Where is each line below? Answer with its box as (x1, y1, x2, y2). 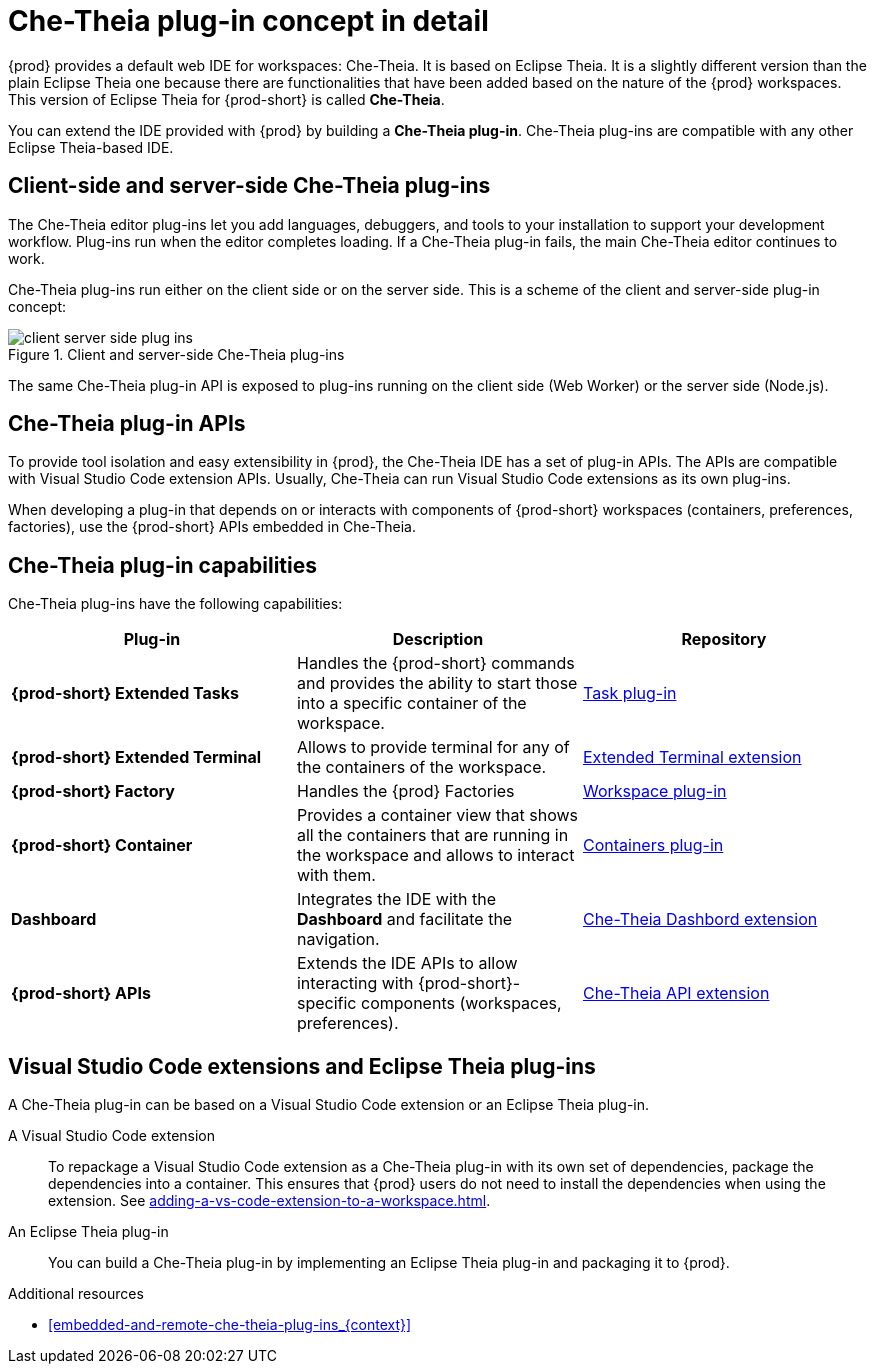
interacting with (296, 973, 414, 994)
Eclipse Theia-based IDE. (8, 138, 174, 156)
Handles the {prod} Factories (296, 781, 515, 802)
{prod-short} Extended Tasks (11, 683, 240, 704)
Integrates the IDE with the (296, 889, 496, 910)
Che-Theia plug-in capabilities (8, 552, 317, 578)
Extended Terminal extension (582, 747, 802, 768)
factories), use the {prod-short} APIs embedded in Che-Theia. (8, 518, 416, 536)
